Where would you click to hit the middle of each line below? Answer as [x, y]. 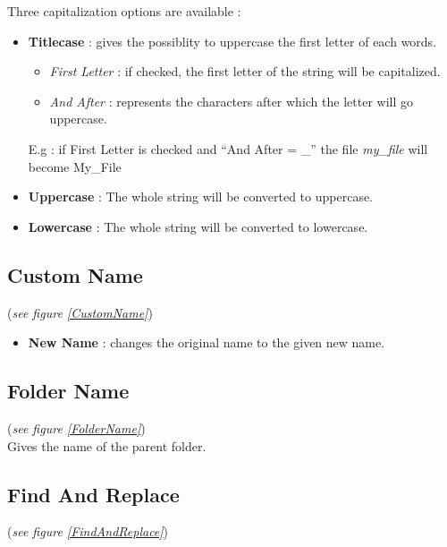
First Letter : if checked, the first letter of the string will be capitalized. [245, 71]
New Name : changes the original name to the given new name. [207, 342]
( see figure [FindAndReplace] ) [88, 531]
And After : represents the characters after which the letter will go [231, 101]
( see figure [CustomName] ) [80, 312]
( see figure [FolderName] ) [76, 427]
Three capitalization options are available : [124, 11]
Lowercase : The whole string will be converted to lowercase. [198, 226]
